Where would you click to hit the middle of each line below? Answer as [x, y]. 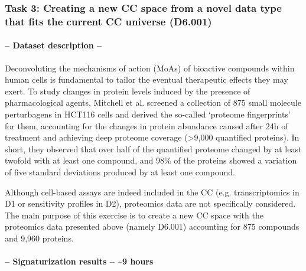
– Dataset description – [53, 45]
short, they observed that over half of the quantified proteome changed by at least [153, 148]
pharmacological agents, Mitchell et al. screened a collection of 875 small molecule [153, 102]
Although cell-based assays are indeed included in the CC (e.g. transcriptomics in [152, 192]
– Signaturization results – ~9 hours [79, 261]
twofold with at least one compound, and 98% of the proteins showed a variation [151, 160]
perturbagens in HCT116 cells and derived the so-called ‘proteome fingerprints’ [148, 114]
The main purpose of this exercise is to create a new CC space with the [134, 215]
